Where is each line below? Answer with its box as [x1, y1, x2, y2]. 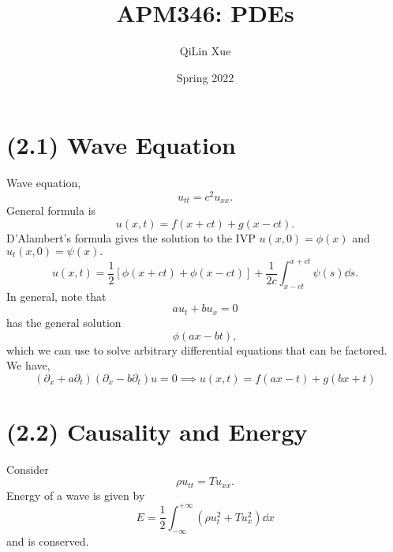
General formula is [6, 202, 96, 219]
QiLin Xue [179, 43, 231, 59]
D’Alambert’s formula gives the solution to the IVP [6, 229, 256, 246]
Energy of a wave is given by [6, 486, 145, 503]
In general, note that [6, 287, 107, 304]
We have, [6, 357, 51, 374]
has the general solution [6, 314, 122, 330]
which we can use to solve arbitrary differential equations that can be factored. [6, 341, 387, 358]
